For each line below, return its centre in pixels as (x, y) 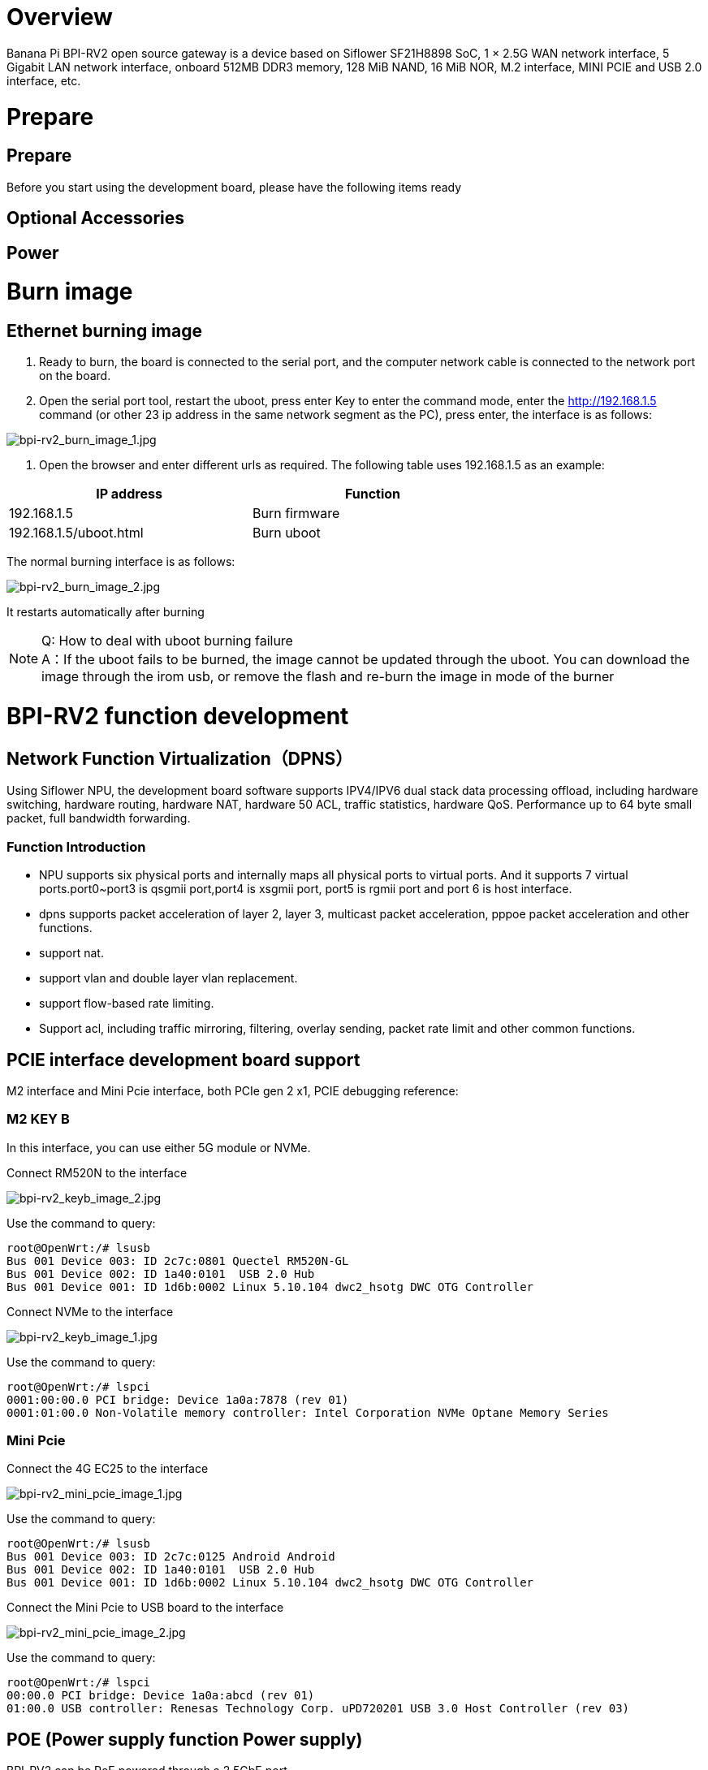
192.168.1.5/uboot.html (76, 533)
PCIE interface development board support (183, 1060)
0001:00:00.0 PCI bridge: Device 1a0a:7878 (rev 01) (178, 1399)
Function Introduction (76, 846)
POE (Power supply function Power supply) (185, 1739)
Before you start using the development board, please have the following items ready (234, 187)
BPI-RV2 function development (178, 717)
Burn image (70, 292)
